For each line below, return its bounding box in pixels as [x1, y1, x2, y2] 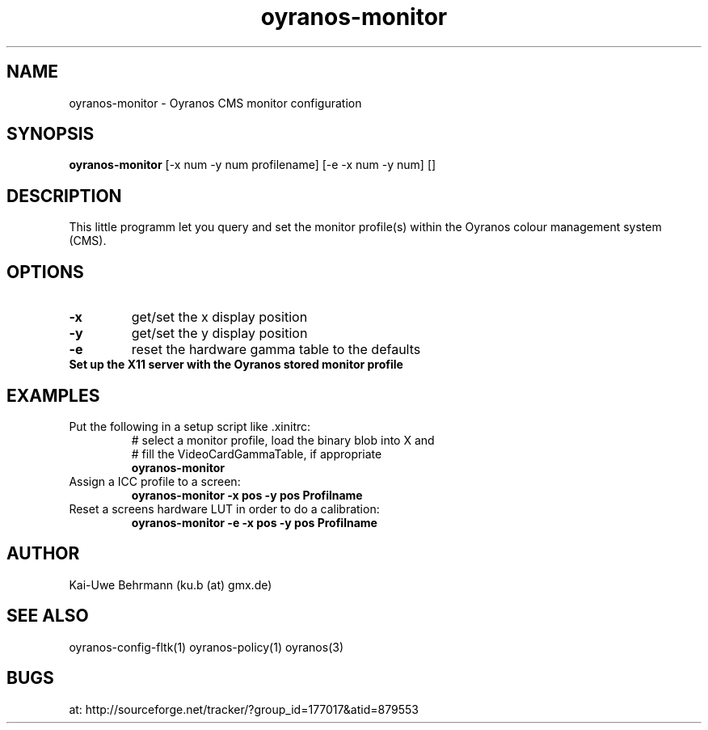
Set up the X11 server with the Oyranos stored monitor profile [69, 357, 403, 372]
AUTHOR [6, 543, 80, 564]
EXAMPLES [6, 385, 100, 406]
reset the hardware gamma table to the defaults [131, 341, 421, 358]
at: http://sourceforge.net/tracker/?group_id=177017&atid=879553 [69, 702, 419, 716]
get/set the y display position [131, 325, 308, 342]
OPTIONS [6, 261, 84, 282]
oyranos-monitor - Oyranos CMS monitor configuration [69, 95, 362, 110]
